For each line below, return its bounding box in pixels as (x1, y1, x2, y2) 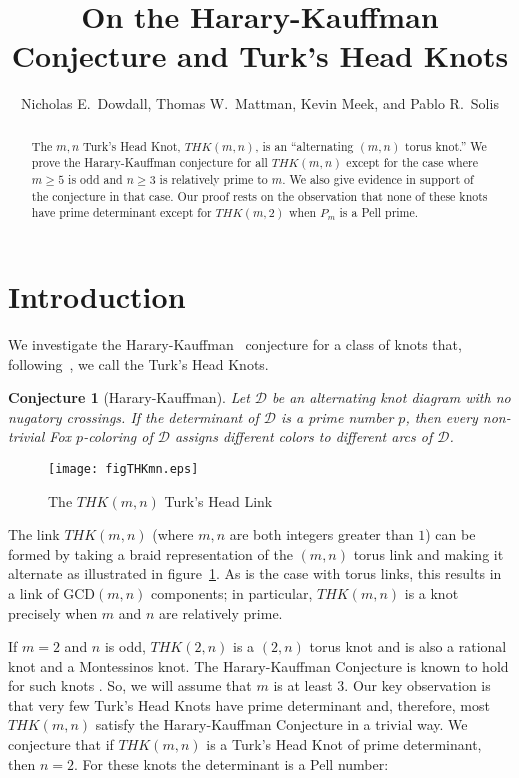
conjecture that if (8, 734, 114, 755)
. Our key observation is (344, 675, 491, 696)
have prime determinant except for (31, 204, 212, 221)
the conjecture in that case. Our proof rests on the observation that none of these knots (31, 187, 488, 204)
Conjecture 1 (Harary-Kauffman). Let (8, 387, 250, 408)
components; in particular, (151, 582, 313, 603)
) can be (425, 524, 476, 545)
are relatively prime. (159, 602, 283, 623)
